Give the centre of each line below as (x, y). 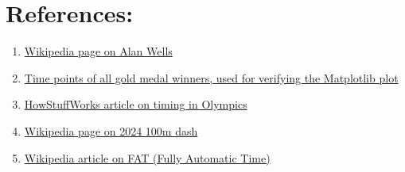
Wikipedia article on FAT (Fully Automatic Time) (147, 157)
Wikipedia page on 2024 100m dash (111, 130)
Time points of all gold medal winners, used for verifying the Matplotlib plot (211, 77)
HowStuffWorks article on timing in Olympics (136, 104)
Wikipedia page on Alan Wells (98, 51)
